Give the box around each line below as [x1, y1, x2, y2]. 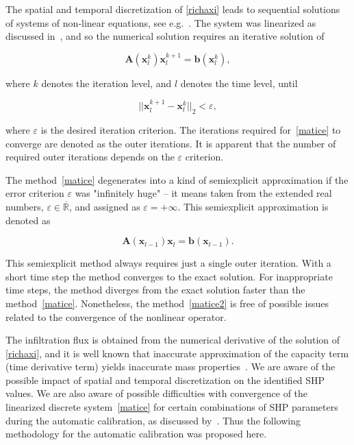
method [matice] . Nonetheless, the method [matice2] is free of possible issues [5, 296, 329, 310]
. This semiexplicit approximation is [177, 199, 329, 213]
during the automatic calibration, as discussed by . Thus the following [5, 413, 301, 427]
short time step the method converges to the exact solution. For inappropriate [5, 269, 333, 283]
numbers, [5, 199, 44, 213]
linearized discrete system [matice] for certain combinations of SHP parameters [5, 400, 338, 414]
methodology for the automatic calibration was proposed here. [5, 426, 267, 441]
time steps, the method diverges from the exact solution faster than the [5, 282, 305, 297]
